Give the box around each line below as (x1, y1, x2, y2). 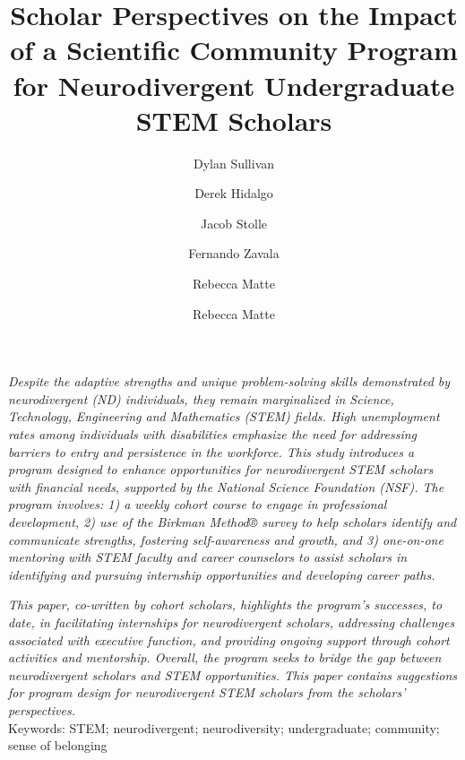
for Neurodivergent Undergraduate (13, 66, 455, 103)
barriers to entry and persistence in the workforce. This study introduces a (8, 442, 415, 461)
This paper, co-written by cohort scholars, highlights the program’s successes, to (8, 595, 443, 614)
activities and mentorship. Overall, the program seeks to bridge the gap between (8, 648, 442, 667)
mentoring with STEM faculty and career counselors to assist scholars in (8, 548, 408, 566)
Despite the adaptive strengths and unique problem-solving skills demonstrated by (8, 372, 451, 391)
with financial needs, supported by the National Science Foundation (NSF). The (8, 477, 444, 496)
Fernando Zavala (188, 244, 280, 263)
